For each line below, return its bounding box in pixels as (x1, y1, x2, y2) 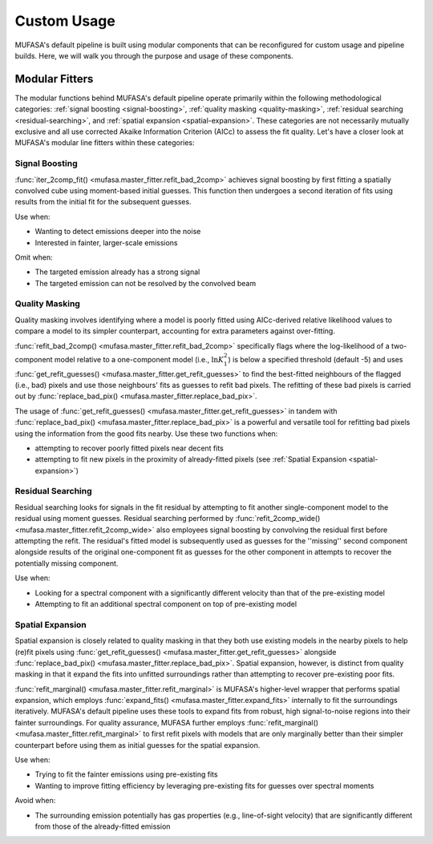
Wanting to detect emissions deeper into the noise (34, 227, 201, 236)
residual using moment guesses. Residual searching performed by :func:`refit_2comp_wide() (14, 514, 321, 523)
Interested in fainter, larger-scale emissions (34, 237, 178, 248)
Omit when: (14, 252, 54, 262)
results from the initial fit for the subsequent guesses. (14, 197, 192, 207)
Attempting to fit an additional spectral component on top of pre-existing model (34, 599, 297, 608)
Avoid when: (14, 796, 56, 806)
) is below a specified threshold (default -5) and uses (228, 354, 403, 364)
